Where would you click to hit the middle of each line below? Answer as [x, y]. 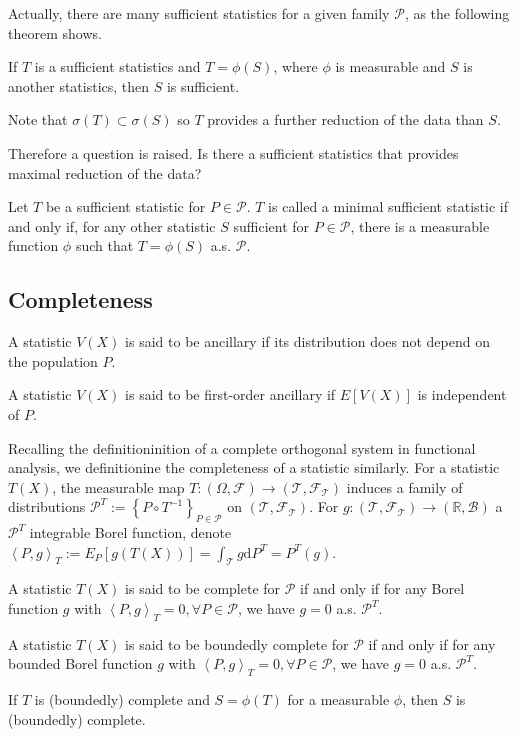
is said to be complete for [203, 588]
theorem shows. [55, 32]
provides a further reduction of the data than [345, 119]
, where [295, 66]
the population [53, 360]
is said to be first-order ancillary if [230, 394]
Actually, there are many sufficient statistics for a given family [199, 13]
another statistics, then [79, 85]
